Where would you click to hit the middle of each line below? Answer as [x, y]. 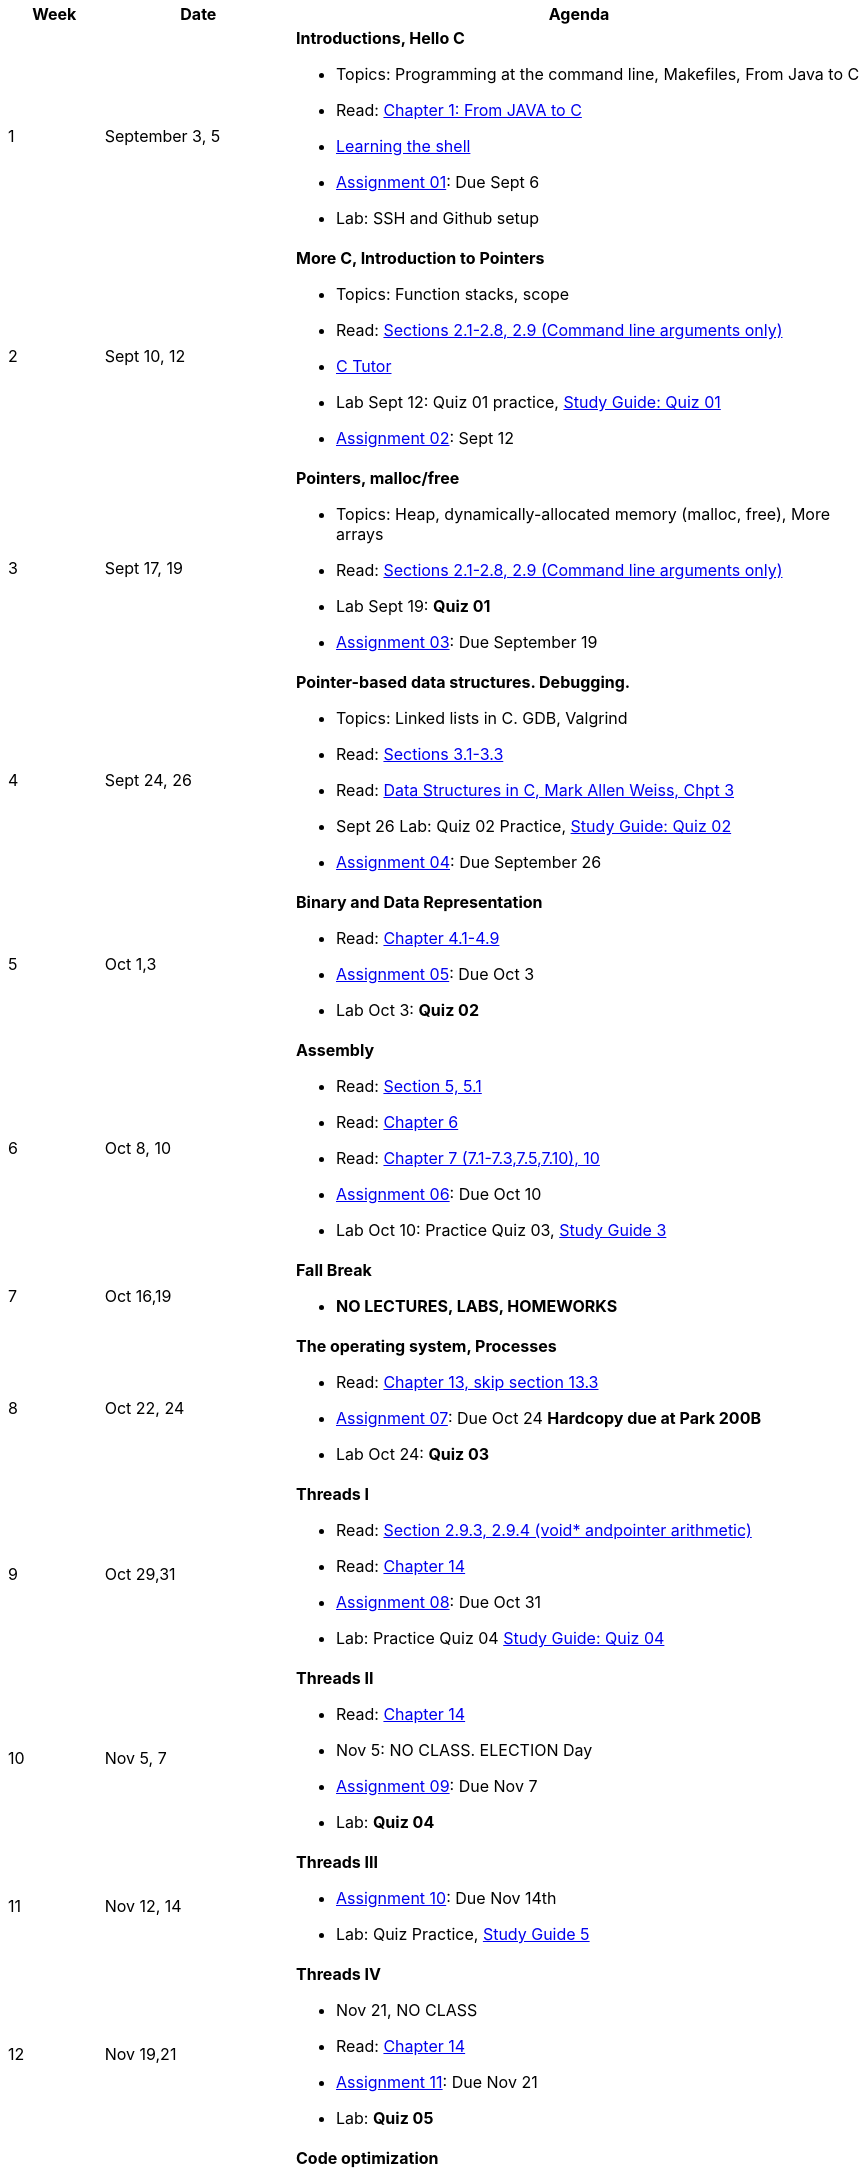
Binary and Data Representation [419, 902]
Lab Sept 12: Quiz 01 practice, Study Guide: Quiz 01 [528, 402]
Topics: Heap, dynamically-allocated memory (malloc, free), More [583, 514]
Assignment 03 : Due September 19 [466, 642]
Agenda [579, 14]
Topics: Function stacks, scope [452, 294]
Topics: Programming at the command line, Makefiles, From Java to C [597, 74]
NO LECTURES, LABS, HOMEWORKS [476, 1306]
